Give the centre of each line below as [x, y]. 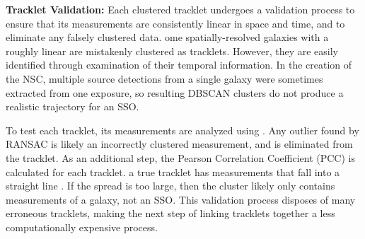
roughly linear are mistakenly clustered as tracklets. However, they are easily [172, 51]
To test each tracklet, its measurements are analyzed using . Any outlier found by [182, 130]
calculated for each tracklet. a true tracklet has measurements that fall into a [173, 171]
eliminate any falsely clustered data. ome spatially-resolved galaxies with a [167, 37]
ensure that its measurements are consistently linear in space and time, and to [175, 23]
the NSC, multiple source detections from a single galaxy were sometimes [164, 78]
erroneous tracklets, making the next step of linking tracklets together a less [170, 213]
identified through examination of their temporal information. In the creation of [179, 65]
